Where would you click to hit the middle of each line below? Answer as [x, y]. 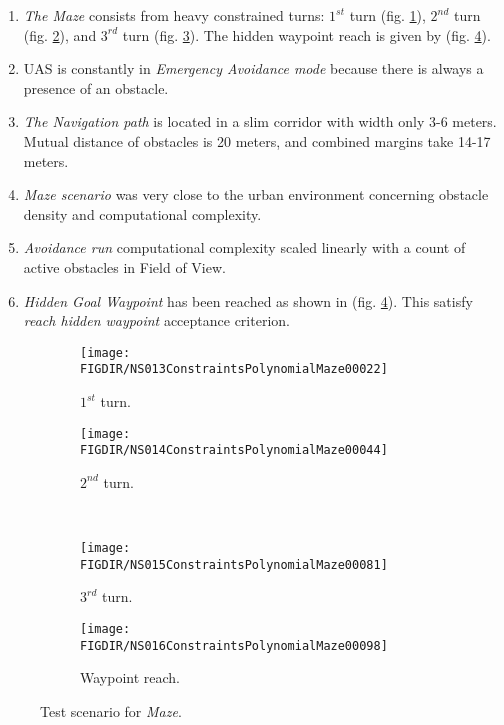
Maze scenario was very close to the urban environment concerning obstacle [256, 194]
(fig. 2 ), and [60, 34]
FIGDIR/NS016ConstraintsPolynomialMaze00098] [234, 645]
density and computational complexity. [142, 213]
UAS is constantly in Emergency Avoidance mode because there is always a [253, 68]
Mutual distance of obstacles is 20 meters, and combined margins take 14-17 [257, 140]
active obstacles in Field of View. [124, 266]
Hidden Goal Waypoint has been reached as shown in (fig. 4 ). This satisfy [248, 300]
